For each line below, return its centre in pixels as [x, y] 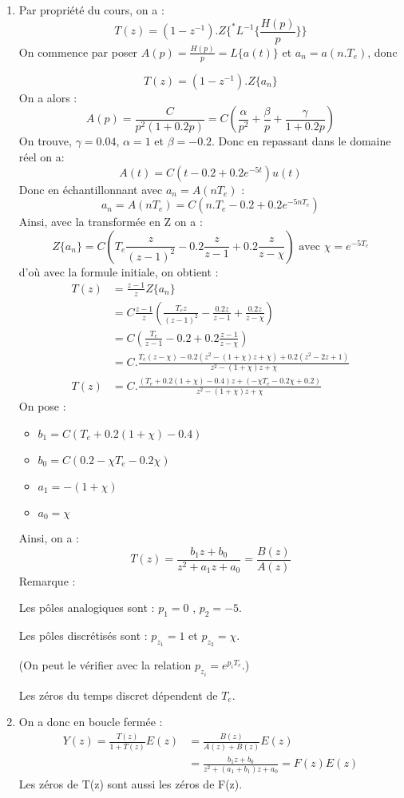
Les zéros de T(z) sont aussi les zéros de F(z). [131, 783]
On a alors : [48, 97]
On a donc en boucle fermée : [91, 722]
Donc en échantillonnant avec [91, 189]
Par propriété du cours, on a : [91, 10]
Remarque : [47, 580]
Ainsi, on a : [49, 538]
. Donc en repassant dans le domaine [301, 141]
